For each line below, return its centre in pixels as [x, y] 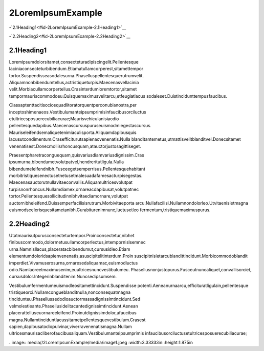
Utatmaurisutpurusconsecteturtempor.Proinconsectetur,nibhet [72, 235]
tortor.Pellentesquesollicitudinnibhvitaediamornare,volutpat [68, 196]
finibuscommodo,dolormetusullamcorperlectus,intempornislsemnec [77, 242]
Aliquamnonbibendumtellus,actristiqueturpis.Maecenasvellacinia [74, 83]
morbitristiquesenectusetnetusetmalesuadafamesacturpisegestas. [76, 175]
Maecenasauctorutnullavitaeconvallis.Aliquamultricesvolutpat [71, 182]
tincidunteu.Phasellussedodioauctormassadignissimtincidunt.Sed [75, 299]
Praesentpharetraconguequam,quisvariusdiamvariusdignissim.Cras [77, 155]
